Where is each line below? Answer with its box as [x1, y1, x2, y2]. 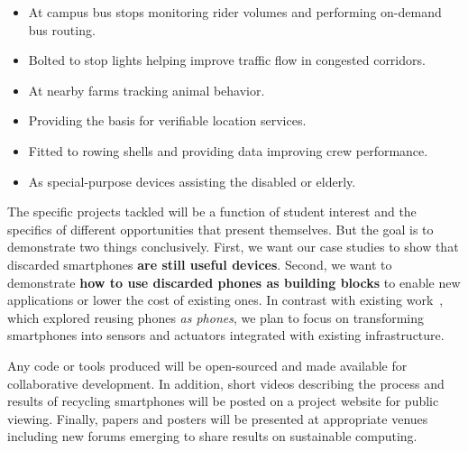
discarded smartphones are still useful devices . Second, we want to [7, 254, 392, 273]
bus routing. [28, 20, 96, 39]
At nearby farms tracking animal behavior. [28, 80, 265, 99]
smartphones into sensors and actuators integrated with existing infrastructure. [7, 326, 445, 345]
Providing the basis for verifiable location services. [28, 111, 307, 130]
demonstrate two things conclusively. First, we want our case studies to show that [7, 237, 459, 256]
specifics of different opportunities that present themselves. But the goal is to [7, 219, 434, 238]
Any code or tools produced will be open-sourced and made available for [7, 355, 408, 374]
